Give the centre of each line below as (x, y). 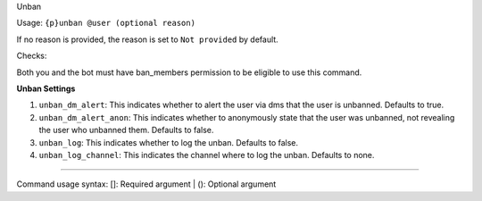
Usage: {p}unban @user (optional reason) (106, 23)
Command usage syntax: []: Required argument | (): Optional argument (146, 184)
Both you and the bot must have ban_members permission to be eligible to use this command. (189, 72)
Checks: (32, 56)
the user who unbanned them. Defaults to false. (126, 130)
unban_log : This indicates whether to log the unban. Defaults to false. (169, 142)
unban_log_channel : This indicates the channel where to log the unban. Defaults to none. (207, 155)
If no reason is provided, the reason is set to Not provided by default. (147, 39)
